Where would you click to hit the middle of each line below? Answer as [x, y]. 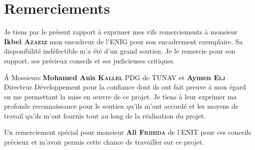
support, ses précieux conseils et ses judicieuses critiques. [90, 60]
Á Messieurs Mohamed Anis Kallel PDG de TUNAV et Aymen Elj [115, 77]
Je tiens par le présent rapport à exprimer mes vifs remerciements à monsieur [121, 32]
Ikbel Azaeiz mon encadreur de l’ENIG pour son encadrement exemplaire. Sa [123, 41]
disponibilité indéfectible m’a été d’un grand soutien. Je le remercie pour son [120, 51]
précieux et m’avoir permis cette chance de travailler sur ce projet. [104, 142]
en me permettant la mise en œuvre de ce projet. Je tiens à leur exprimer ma [120, 96]
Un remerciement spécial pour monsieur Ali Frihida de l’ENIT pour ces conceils [127, 132]
